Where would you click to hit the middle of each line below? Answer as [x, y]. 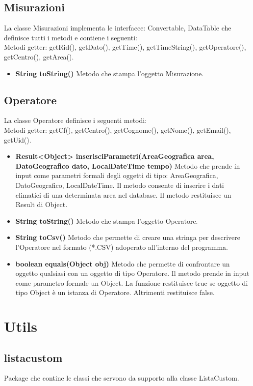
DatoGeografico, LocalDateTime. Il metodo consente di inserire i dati [120, 185]
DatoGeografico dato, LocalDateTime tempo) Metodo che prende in [128, 165]
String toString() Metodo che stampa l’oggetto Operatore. [107, 221]
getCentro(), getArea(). [39, 56]
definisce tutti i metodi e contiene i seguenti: [71, 37]
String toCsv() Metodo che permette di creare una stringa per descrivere [128, 237]
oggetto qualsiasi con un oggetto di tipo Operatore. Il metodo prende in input [132, 273]
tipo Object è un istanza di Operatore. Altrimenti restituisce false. [115, 292]
